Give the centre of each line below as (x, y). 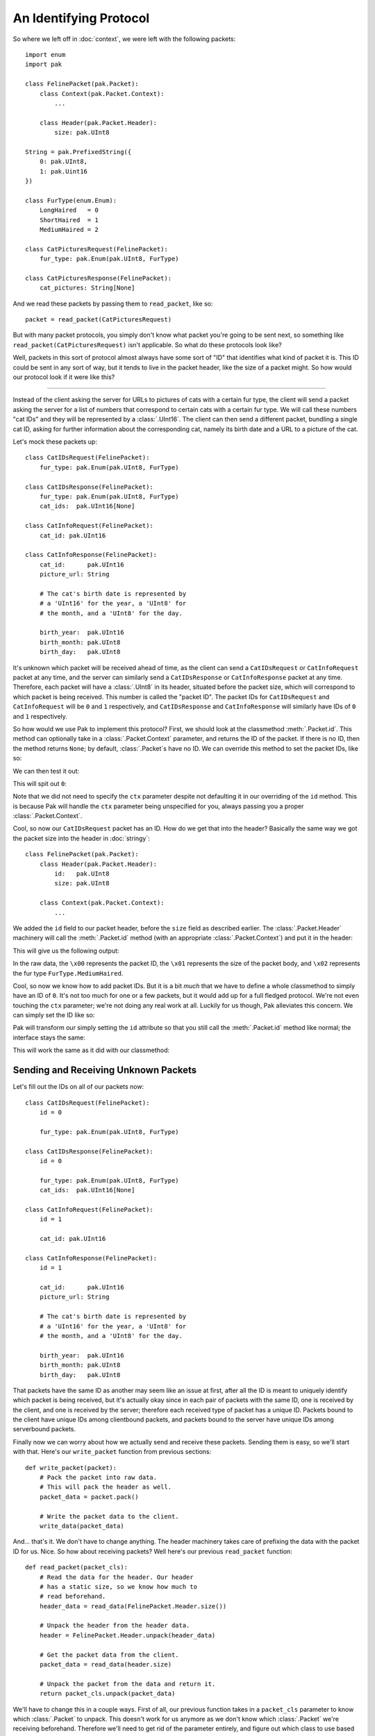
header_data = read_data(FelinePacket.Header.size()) (133, 1606)
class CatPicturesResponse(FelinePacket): (99, 278)
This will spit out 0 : (40, 783)
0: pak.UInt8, (64, 162)
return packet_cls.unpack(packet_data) (107, 1694)
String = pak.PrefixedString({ (78, 152)
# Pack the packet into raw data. (98, 1478)
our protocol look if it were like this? (64, 377)
